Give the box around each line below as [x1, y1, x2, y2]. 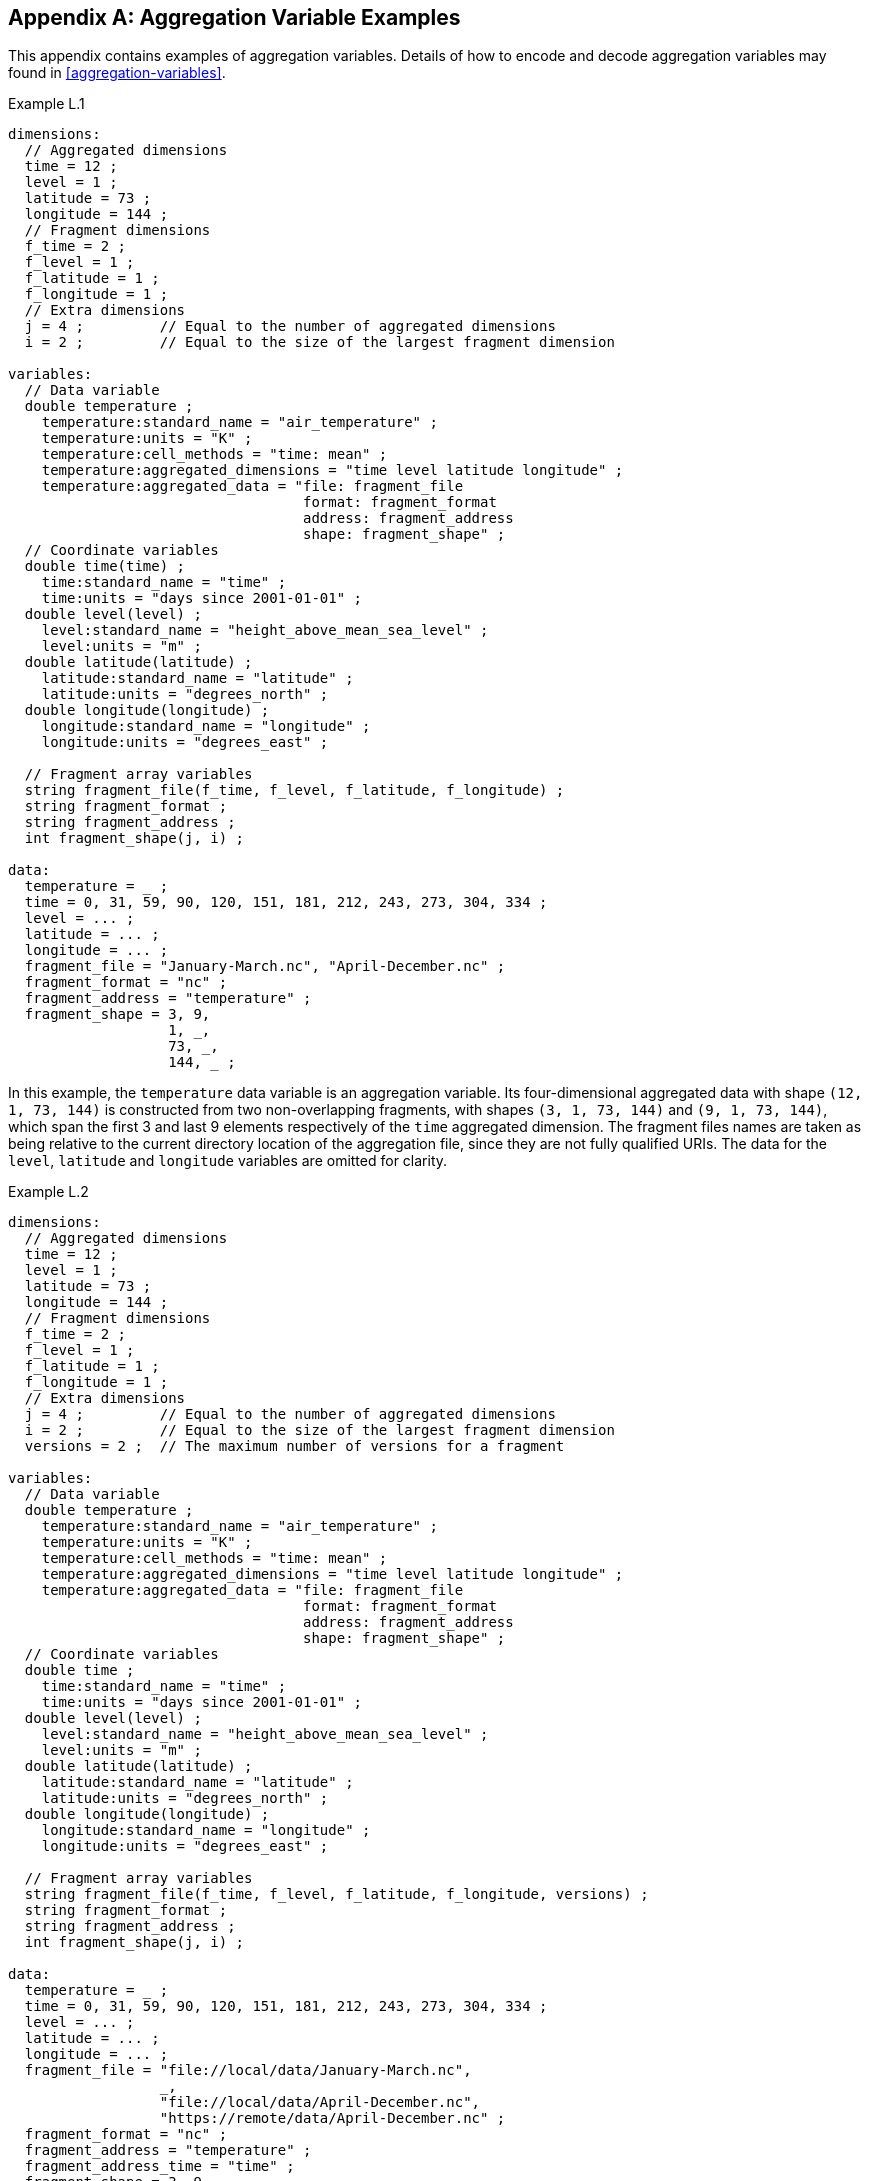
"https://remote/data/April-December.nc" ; [159, 2110, 506, 2127]
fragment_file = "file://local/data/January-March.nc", [24, 2062, 472, 2079]
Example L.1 [8, 95, 85, 113]
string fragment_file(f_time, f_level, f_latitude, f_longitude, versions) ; [24, 1886, 649, 1903]
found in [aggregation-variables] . [8, 64, 226, 82]
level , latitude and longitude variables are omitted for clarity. [8, 1152, 448, 1170]
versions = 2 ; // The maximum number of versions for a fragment [24, 1438, 565, 1455]
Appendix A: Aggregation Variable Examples [8, 5, 461, 30]
